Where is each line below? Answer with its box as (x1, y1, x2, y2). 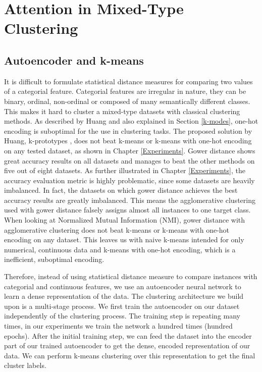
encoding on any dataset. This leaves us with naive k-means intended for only (4, 234, 244, 245)
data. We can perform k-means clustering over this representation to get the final (4, 350, 255, 360)
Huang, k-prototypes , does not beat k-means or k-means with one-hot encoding (4, 135, 252, 146)
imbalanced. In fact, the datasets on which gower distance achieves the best (4, 185, 238, 195)
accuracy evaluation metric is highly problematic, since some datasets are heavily (4, 175, 255, 185)
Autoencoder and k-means (4, 52, 144, 68)
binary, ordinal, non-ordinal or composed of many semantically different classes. (4, 95, 250, 106)
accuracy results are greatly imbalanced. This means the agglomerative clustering (4, 194, 255, 205)
